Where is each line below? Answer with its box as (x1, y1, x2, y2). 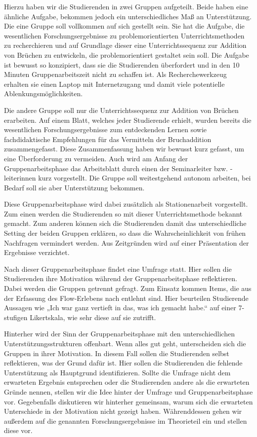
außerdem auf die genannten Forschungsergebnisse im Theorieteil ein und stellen (4, 415, 247, 426)
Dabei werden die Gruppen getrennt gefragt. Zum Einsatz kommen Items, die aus (4, 283, 252, 293)
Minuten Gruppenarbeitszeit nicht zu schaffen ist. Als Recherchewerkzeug (4, 69, 227, 79)
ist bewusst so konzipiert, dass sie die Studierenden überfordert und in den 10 (4, 59, 240, 70)
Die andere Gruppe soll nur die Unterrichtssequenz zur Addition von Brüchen (4, 105, 239, 115)
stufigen (4, 312, 28, 322)
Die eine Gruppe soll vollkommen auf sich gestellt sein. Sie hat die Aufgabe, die (4, 21, 245, 31)
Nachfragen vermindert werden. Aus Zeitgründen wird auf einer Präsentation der (4, 237, 249, 248)
